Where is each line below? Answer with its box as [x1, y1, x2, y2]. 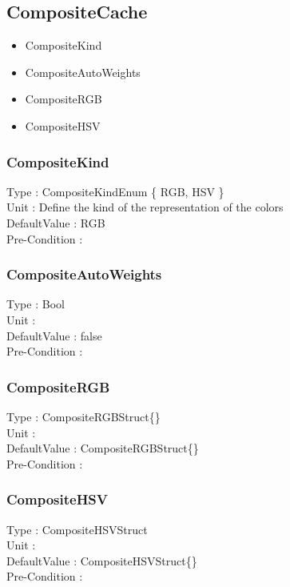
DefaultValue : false [6, 327, 102, 344]
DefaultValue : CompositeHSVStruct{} [6, 552, 197, 569]
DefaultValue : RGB [6, 214, 105, 231]
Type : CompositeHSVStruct [6, 521, 148, 537]
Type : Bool [6, 296, 65, 312]
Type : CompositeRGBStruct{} [6, 408, 161, 424]
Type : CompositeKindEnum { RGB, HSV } [6, 183, 224, 199]
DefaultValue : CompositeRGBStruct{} [6, 440, 199, 456]
